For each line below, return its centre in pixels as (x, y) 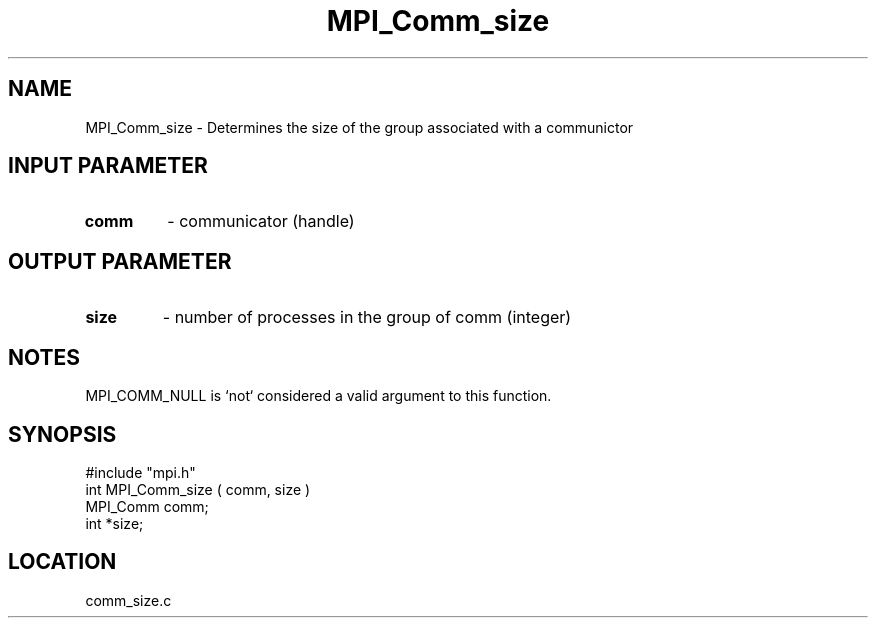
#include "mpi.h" (140, 472)
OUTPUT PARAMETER (120, 261)
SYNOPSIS (62, 434)
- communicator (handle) (261, 221)
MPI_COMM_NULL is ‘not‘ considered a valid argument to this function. (318, 396)
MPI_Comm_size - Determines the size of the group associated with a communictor (359, 127)
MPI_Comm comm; (147, 506)
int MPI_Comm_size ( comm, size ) (198, 489)
